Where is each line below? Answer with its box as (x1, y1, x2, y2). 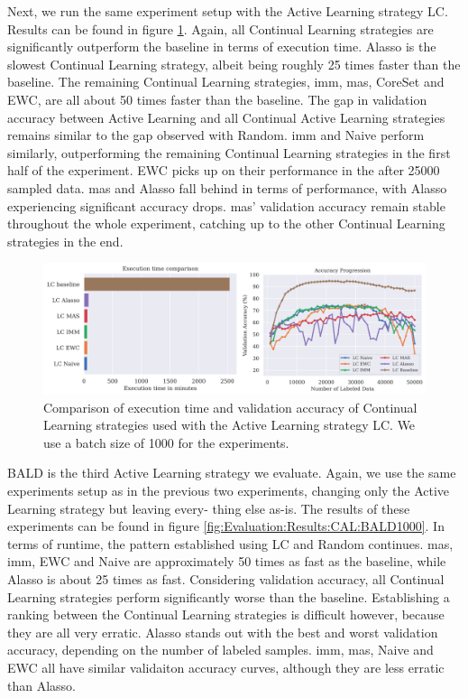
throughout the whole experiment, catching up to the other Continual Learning (7, 214, 445, 233)
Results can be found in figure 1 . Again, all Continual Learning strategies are (7, 19, 434, 38)
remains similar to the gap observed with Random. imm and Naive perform (7, 126, 425, 144)
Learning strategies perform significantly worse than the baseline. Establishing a (7, 587, 450, 606)
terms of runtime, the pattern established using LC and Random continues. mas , (7, 534, 454, 553)
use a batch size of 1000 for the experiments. (43, 433, 289, 451)
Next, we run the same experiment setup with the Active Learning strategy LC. (7, 2, 448, 20)
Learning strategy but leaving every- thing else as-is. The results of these (7, 498, 410, 517)
